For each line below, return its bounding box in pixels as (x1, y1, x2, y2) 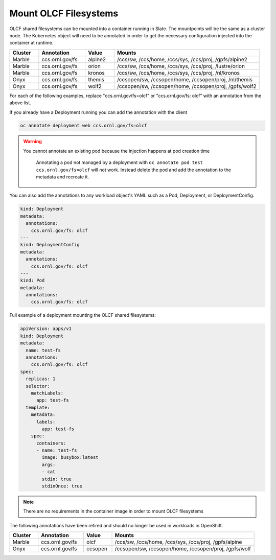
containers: (36, 440, 66, 446)
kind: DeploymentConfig (20, 242, 80, 248)
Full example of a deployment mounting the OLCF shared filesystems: (9, 312, 156, 318)
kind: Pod (20, 277, 45, 284)
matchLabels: (31, 390, 64, 396)
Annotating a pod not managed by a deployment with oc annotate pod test (36, 159, 203, 166)
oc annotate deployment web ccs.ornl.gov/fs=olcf (20, 123, 147, 129)
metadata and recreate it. (36, 174, 89, 180)
